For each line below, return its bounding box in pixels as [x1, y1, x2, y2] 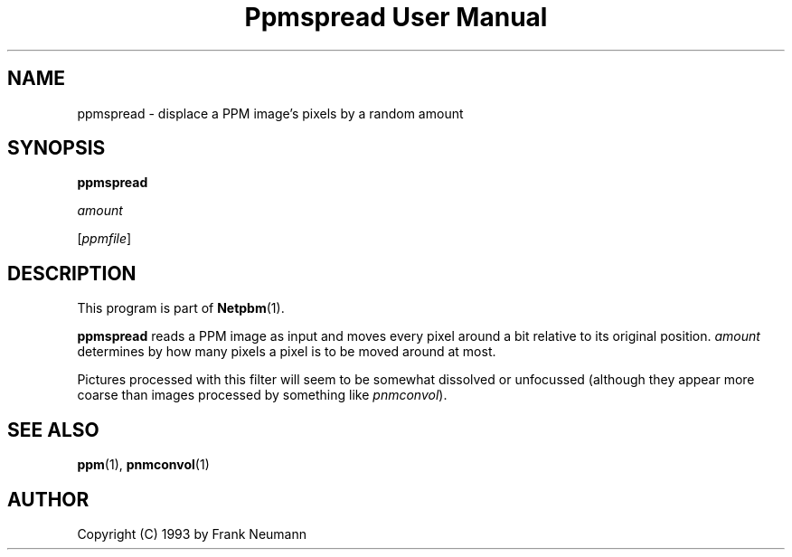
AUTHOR [7, 487, 90, 511]
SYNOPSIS [7, 137, 106, 160]
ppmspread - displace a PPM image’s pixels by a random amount [77, 105, 464, 121]
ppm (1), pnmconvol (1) [77, 457, 210, 473]
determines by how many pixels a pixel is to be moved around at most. [77, 344, 496, 360]
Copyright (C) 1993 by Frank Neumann [77, 525, 307, 542]
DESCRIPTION [7, 261, 137, 285]
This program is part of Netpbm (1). [77, 300, 285, 316]
